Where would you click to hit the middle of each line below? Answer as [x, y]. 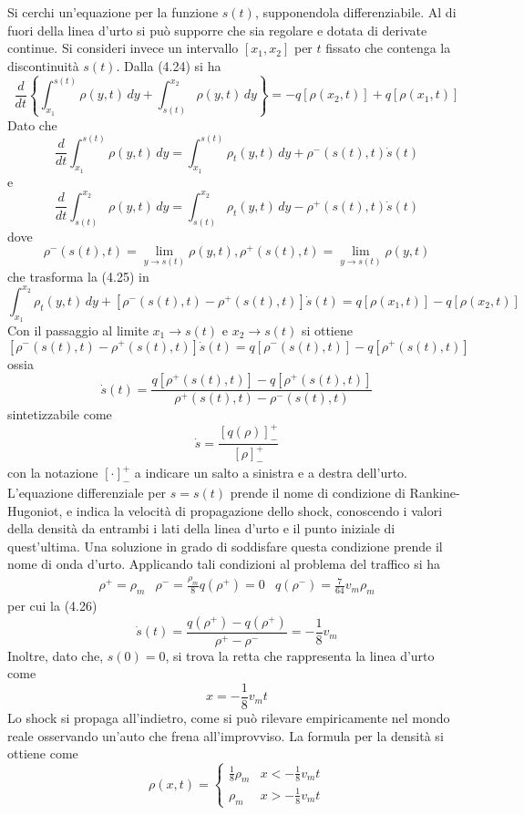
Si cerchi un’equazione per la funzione [113, 12]
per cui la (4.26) [52, 606]
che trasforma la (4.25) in [78, 276]
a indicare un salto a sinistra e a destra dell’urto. [271, 473]
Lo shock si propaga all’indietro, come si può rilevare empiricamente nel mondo [229, 717]
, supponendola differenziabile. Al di [355, 12]
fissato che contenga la [388, 48]
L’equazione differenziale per [87, 493]
